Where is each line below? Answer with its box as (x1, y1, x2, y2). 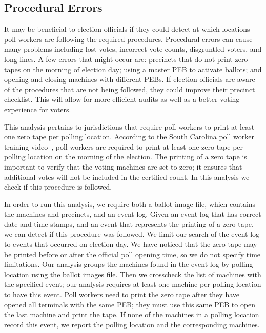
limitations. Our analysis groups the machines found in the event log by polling (4, 259, 253, 269)
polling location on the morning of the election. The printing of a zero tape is (4, 151, 247, 162)
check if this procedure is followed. (4, 181, 112, 192)
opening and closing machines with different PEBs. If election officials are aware (4, 74, 255, 85)
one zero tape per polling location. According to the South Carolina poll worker (4, 131, 254, 142)
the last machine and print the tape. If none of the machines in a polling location (4, 309, 259, 320)
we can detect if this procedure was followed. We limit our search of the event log (4, 228, 260, 239)
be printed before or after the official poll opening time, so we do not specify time (4, 248, 261, 259)
